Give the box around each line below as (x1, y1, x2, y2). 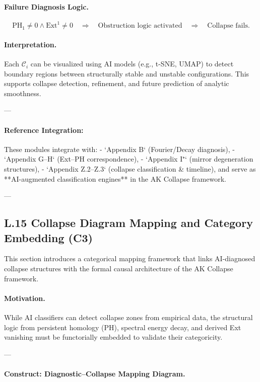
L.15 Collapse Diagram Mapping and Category (4, 215, 253, 231)
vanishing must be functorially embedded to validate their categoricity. (4, 332, 223, 342)
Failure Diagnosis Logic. (4, 1, 89, 12)
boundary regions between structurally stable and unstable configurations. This (4, 68, 249, 79)
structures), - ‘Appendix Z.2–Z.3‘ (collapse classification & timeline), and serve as (4, 164, 256, 174)
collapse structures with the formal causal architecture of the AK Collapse (4, 263, 233, 274)
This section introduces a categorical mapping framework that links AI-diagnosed (4, 253, 255, 264)
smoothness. (4, 88, 41, 98)
